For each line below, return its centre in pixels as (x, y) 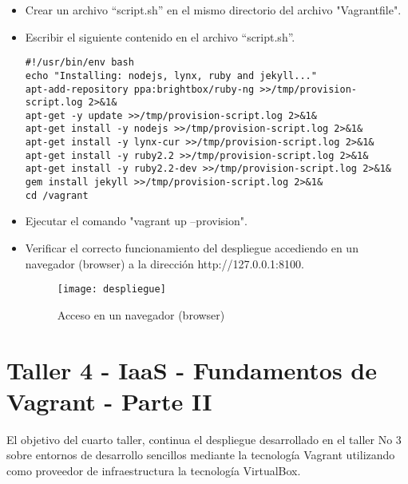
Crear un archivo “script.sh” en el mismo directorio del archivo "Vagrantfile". (213, 10)
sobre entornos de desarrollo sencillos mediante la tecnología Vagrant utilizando (201, 455)
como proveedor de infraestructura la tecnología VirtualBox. (154, 470)
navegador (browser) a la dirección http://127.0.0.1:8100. (164, 263)
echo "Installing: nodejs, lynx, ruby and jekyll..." (171, 75)
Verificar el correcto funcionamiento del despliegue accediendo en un (192, 248)
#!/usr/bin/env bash (79, 63)
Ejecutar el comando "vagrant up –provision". (136, 221)
